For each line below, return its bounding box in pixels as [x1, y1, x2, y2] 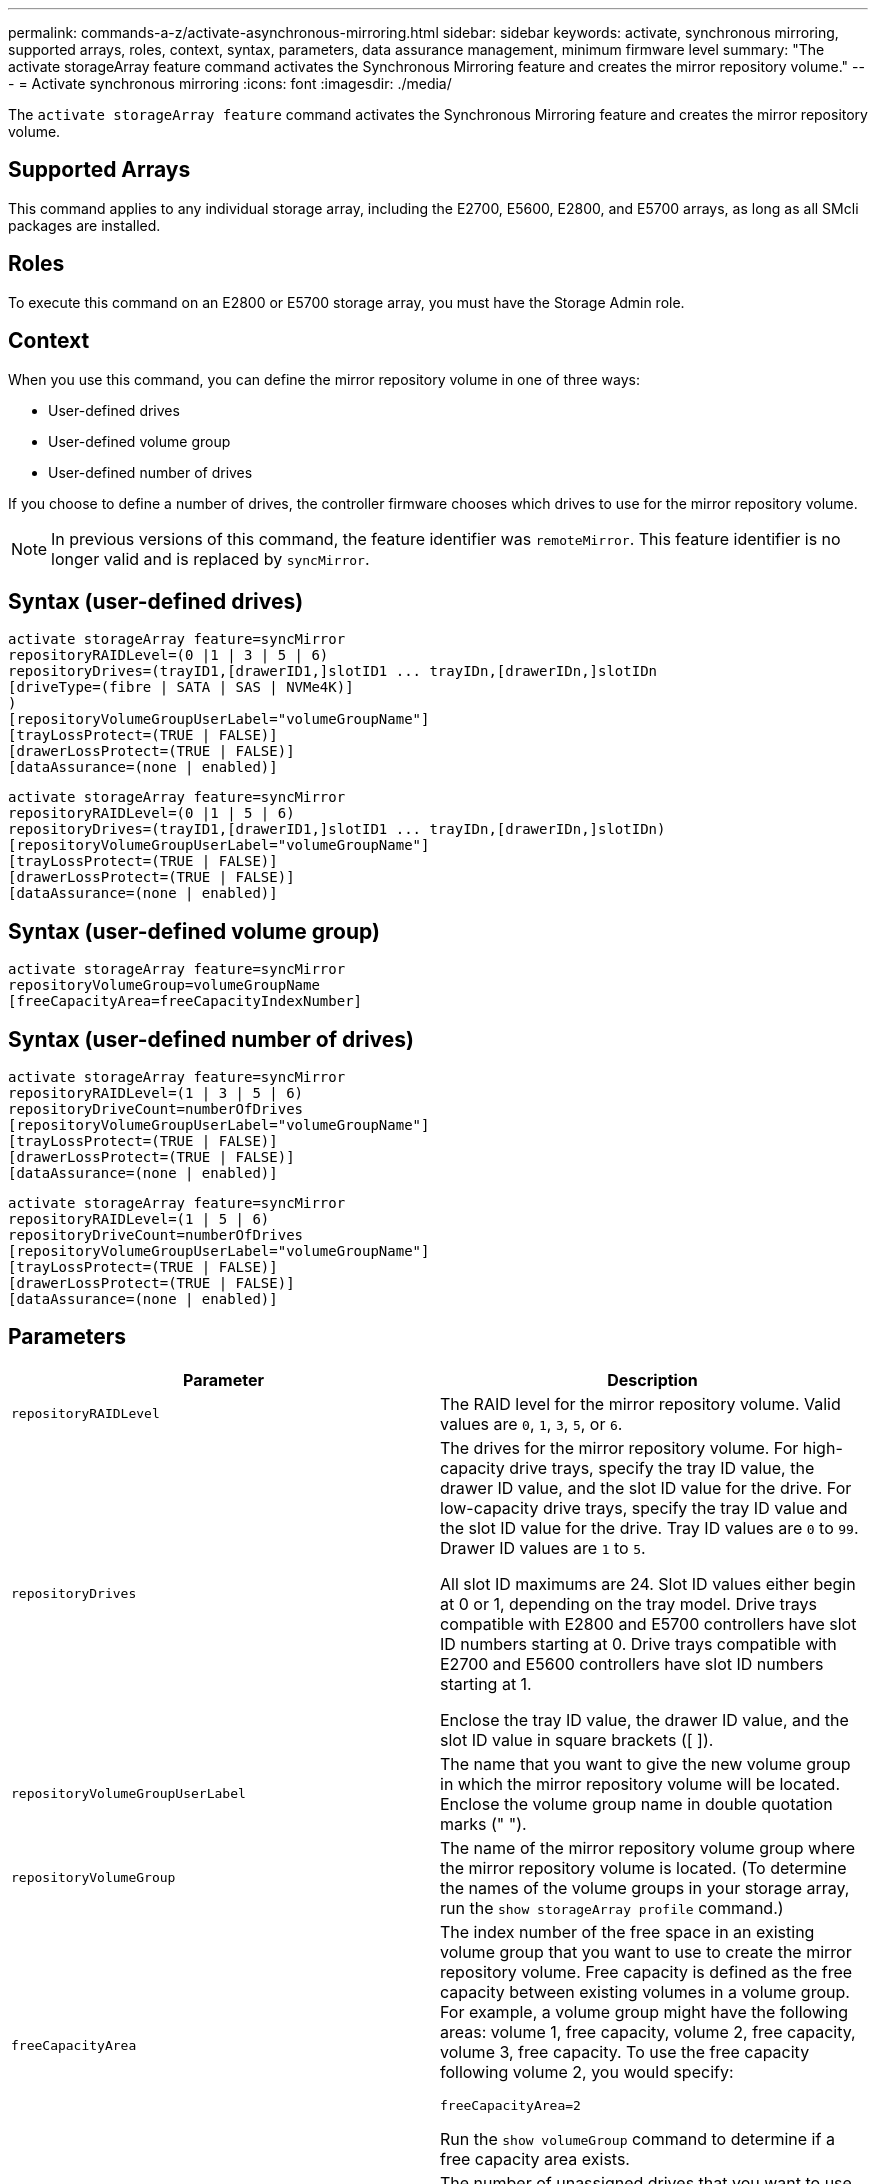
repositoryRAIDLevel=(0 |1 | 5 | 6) [8, 805, 295, 822]
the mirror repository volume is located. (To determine [440, 1857, 847, 1878]
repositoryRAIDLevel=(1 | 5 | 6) [8, 1211, 270, 1228]
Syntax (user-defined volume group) [8, 918, 380, 944]
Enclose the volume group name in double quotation [440, 1793, 833, 1814]
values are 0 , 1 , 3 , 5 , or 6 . [440, 1413, 623, 1434]
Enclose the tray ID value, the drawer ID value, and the [440, 1709, 849, 1730]
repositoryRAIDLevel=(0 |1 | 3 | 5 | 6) [8, 647, 329, 664]
